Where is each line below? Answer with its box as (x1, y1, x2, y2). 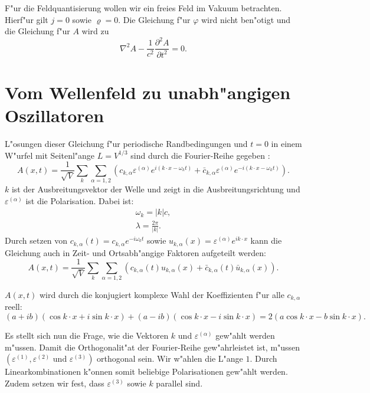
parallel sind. (156, 376, 203, 389)
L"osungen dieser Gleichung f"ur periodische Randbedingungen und (5, 137, 248, 149)
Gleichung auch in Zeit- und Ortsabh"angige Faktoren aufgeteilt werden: (5, 246, 266, 258)
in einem (271, 137, 302, 149)
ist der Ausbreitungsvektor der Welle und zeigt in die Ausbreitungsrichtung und (11, 182, 300, 195)
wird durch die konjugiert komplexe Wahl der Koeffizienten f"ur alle (39, 288, 284, 300)
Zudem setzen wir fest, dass (5, 376, 104, 389)
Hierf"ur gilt (5, 13, 48, 25)
